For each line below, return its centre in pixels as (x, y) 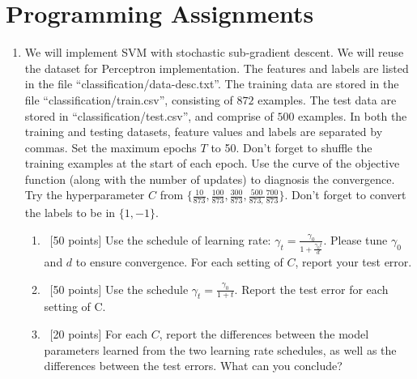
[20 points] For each (99, 334)
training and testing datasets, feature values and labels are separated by (204, 132)
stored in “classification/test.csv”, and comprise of (149, 115)
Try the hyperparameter (85, 195)
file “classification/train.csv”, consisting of (129, 99)
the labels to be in (70, 213)
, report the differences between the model (264, 334)
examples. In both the (353, 115)
